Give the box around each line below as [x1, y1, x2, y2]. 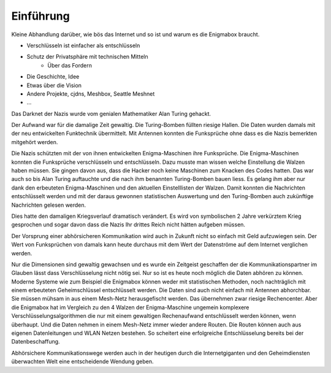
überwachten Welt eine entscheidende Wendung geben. [11, 358, 154, 365]
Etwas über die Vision [26, 82, 82, 89]
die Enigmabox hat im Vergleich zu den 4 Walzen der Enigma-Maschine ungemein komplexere [11, 304, 249, 311]
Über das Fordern [47, 61, 92, 69]
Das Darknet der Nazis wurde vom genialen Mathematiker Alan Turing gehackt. [11, 110, 211, 117]
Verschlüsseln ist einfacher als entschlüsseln [26, 42, 140, 49]
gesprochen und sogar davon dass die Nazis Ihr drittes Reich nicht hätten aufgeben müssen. [11, 221, 245, 228]
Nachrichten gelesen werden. [11, 201, 86, 209]
